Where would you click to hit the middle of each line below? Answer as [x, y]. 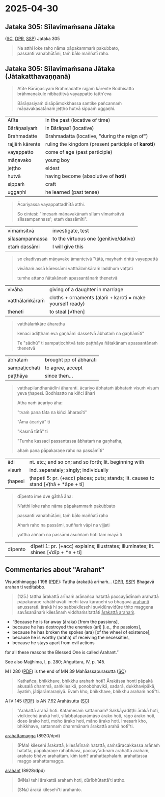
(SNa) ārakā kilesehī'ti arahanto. [50, 790]
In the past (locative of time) [78, 120]
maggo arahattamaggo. [41, 761]
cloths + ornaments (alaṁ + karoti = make [97, 297]
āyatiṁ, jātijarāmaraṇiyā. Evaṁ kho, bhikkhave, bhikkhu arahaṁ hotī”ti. [88, 691]
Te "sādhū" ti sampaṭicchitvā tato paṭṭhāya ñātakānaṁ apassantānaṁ [87, 343]
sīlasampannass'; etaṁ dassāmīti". [52, 219]
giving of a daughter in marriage [86, 289]
